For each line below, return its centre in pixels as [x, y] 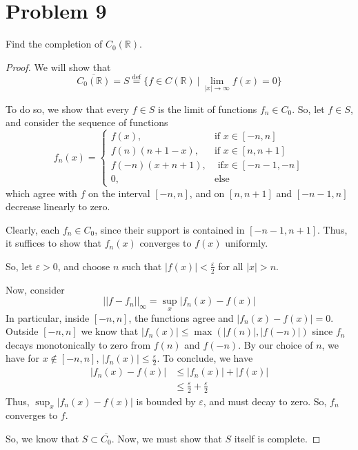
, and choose [84, 266]
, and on [207, 193]
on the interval [119, 193]
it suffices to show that [54, 243]
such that [142, 266]
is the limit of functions [207, 109]
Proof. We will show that [58, 67]
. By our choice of [276, 344]
